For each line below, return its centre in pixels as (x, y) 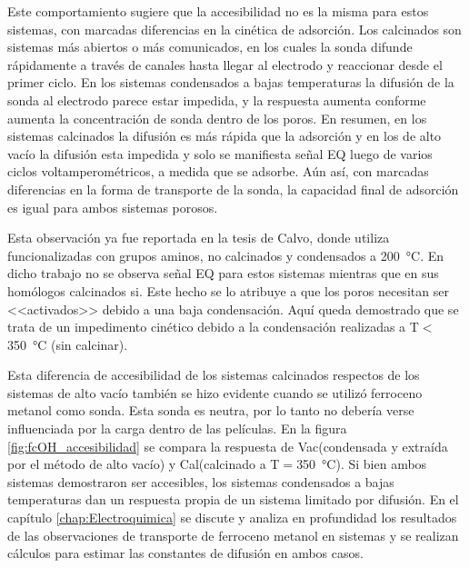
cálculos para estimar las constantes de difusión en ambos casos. (185, 553)
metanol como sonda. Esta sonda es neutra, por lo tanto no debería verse (211, 410)
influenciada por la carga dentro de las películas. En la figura (177, 428)
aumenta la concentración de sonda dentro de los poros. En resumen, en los (217, 118)
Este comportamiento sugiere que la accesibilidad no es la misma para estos (218, 11)
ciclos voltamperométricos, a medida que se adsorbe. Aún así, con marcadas (218, 171)
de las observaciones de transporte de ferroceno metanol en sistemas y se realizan (233, 535)
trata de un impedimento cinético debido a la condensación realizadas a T (213, 327)
